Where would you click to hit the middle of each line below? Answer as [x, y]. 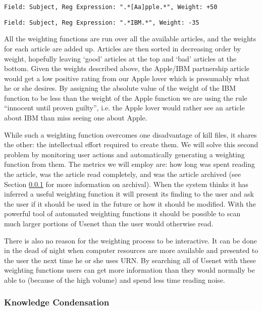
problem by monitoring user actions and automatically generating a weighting [124, 154]
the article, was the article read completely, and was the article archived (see [122, 174]
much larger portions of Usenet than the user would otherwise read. [109, 223]
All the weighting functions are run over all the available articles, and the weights [130, 39]
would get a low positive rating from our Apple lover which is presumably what [127, 78]
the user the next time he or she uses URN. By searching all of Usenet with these [130, 260]
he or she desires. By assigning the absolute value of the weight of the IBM [120, 88]
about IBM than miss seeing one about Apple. [76, 118]
